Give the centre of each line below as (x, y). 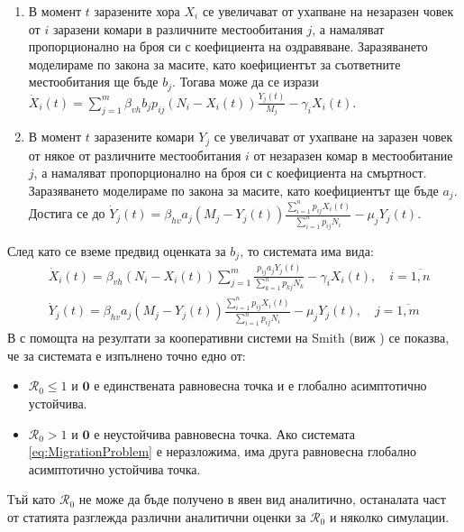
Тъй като (32, 499)
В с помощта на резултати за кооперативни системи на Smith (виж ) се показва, (228, 338)
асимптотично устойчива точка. (114, 468)
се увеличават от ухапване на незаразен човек (328, 11)
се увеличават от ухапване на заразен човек (333, 137)
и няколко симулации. (389, 516)
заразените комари (144, 137)
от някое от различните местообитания (135, 155)
